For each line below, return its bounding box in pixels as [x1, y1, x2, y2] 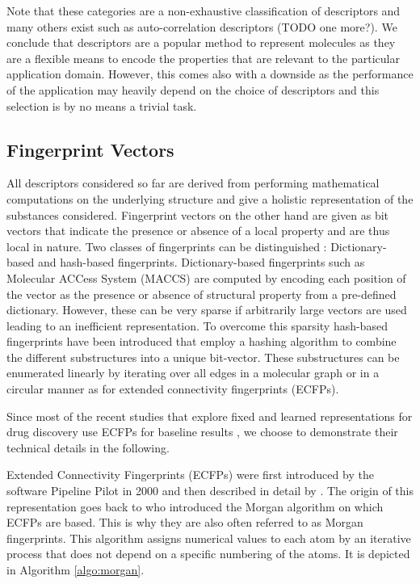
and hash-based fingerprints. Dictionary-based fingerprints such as [37, 254, 365, 271]
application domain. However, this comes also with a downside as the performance [6, 65, 414, 82]
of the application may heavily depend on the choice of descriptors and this [6, 81, 380, 98]
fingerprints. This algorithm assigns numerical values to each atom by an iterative [6, 529, 411, 546]
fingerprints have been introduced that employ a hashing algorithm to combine [6, 333, 397, 350]
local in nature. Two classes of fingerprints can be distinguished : [6, 237, 327, 254]
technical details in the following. [6, 439, 170, 456]
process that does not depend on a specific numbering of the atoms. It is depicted [6, 545, 410, 562]
